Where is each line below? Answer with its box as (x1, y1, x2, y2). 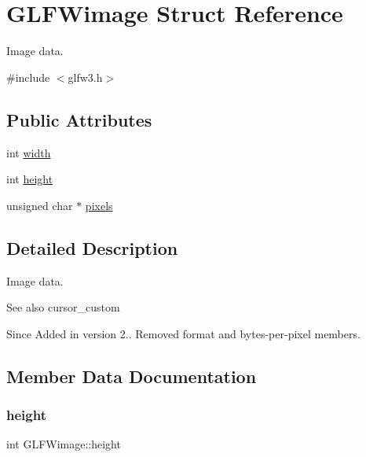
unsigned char (6, 197, 73, 213)
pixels (85, 197, 113, 213)
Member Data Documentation (6, 363, 257, 388)
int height (6, 171, 53, 187)
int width (6, 144, 51, 160)
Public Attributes (6, 107, 152, 131)
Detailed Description (6, 235, 178, 260)
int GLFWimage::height (6, 436, 121, 452)
